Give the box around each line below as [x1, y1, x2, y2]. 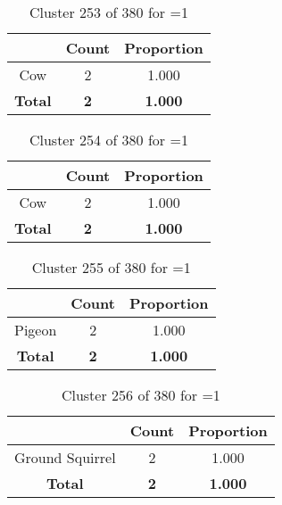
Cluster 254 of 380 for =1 [29, 129, 188, 150]
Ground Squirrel [14, 447, 116, 468]
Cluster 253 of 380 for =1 [29, 2, 188, 22]
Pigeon [14, 319, 57, 340]
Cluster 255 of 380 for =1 [31, 257, 191, 277]
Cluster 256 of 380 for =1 [61, 385, 220, 405]
